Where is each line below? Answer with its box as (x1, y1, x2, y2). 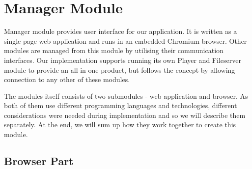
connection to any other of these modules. (4, 74, 130, 84)
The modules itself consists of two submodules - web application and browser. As (4, 90, 248, 101)
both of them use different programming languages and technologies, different (4, 100, 237, 111)
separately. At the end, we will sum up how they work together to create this (4, 119, 236, 130)
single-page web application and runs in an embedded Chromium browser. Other (4, 35, 247, 46)
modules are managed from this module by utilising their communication (4, 45, 224, 56)
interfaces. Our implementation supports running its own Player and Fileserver (4, 55, 241, 65)
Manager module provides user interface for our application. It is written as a (4, 26, 237, 36)
